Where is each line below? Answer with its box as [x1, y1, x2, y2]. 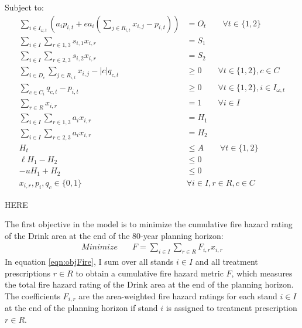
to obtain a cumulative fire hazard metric [75, 266, 224, 279]
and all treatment [195, 255, 258, 268]
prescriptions [5, 266, 51, 279]
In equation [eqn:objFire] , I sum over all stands [5, 255, 174, 268]
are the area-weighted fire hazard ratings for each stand [78, 289, 277, 302]
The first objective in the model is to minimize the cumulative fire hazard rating [5, 218, 293, 230]
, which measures [231, 266, 293, 279]
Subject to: [5, 1, 44, 13]
